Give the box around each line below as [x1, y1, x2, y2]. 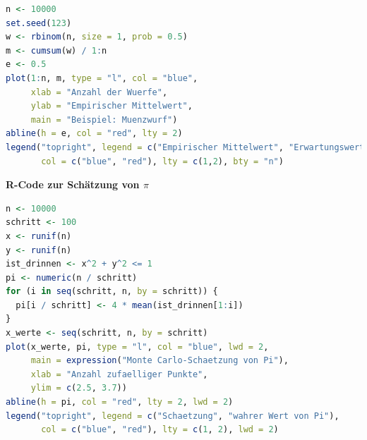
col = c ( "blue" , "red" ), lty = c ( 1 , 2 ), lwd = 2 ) [41, 424, 279, 435]
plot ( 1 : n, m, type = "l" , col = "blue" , [6, 73, 198, 83]
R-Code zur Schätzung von [6, 177, 140, 192]
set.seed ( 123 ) [6, 18, 72, 28]
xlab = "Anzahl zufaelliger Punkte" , [30, 369, 208, 379]
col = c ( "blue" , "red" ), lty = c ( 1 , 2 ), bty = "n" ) [41, 156, 284, 166]
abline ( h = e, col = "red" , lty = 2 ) [6, 128, 183, 139]
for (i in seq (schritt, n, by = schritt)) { [6, 286, 218, 297]
